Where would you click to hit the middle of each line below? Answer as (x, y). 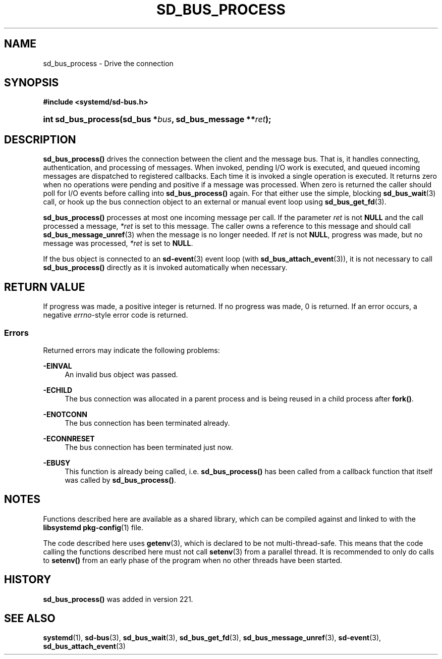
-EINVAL (58, 366)
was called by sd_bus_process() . (120, 480)
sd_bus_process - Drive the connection (108, 63)
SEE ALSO (30, 618)
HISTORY (28, 580)
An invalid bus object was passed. (121, 374)
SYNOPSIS (32, 83)
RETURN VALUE (45, 287)
